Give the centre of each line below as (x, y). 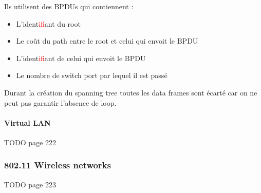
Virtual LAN (27, 122)
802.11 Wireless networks (58, 165)
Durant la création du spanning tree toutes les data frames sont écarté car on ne (131, 92)
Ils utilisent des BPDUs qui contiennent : (69, 6)
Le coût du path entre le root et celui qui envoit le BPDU (107, 41)
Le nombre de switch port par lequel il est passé (92, 75)
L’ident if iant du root (48, 23)
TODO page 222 (30, 142)
